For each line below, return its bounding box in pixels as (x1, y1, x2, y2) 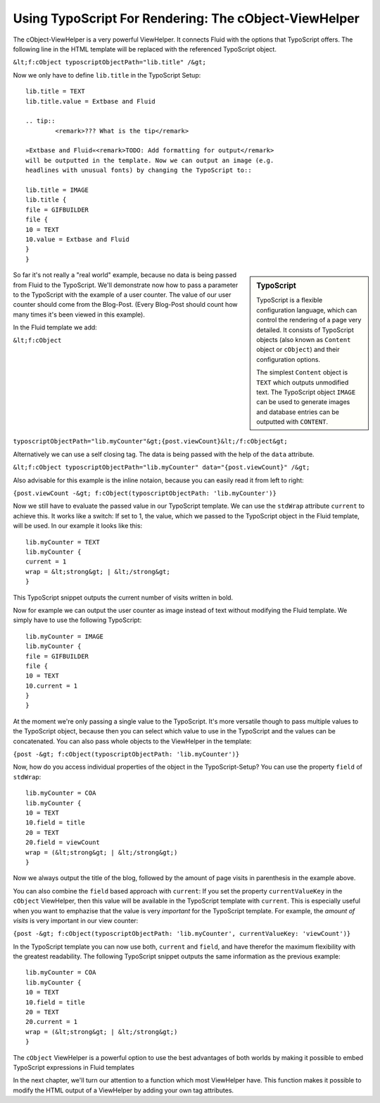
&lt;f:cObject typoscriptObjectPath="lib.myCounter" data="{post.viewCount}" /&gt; (13, 463, 310, 472)
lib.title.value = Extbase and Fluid (25, 97, 156, 105)
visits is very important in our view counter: (13, 916, 139, 925)
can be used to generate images (256, 398, 350, 406)
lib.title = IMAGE (25, 186, 89, 194)
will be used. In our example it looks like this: (13, 522, 143, 530)
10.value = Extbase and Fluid (25, 235, 130, 243)
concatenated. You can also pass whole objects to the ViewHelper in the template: (13, 737, 252, 745)
